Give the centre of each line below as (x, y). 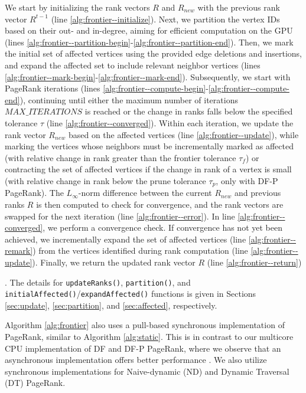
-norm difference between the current (145, 193)
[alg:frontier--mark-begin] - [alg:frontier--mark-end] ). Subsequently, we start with (148, 76)
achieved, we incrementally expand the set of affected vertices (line (126, 239)
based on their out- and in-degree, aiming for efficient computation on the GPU (149, 30)
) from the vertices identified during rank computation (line (140, 250)
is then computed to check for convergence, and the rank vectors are (160, 204)
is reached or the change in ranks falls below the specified (189, 111)
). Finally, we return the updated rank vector (114, 262)
